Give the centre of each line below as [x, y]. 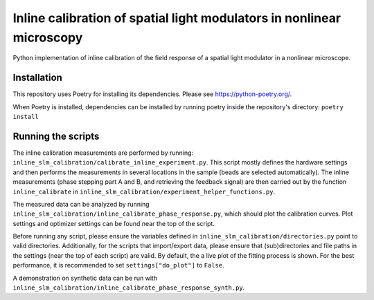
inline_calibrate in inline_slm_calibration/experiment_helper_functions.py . [144, 191]
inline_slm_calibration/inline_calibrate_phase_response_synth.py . [129, 288]
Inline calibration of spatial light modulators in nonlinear [177, 18]
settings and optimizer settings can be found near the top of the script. [114, 223]
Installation [37, 78]
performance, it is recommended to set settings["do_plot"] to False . [118, 265]
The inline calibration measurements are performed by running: [103, 153]
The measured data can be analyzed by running [81, 204]
